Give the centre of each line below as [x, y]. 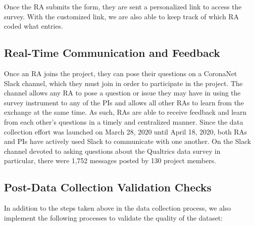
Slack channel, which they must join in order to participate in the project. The [124, 83]
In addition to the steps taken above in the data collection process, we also [118, 208]
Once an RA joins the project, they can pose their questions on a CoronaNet [121, 73]
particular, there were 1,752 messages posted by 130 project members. [110, 160]
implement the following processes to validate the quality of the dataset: [113, 217]
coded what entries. [34, 26]
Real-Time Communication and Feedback [112, 53]
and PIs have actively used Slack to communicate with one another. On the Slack [127, 141]
